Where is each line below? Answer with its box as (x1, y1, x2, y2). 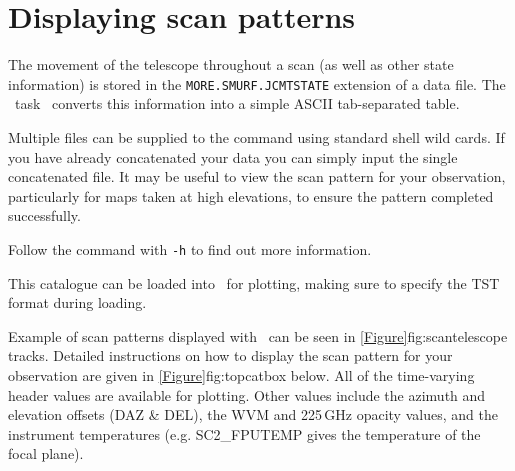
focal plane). (8, 443, 84, 464)
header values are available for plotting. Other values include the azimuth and (8, 384, 486, 405)
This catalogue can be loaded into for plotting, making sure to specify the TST (8, 272, 500, 293)
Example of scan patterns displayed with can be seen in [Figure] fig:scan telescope (8, 325, 508, 346)
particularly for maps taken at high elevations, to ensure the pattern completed (8, 185, 494, 206)
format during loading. (8, 292, 147, 313)
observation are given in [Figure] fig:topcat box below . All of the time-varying (8, 364, 475, 385)
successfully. (8, 205, 81, 226)
